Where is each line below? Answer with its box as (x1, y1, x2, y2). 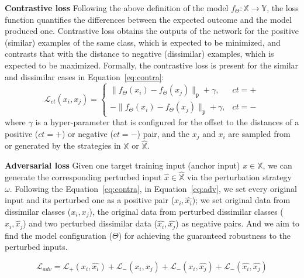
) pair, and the (137, 127, 190, 139)
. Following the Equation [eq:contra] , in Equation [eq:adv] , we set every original (9, 182, 297, 194)
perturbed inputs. (5, 241, 68, 253)
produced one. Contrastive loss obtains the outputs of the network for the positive (5, 25, 299, 37)
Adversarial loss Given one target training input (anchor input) (5, 159, 240, 171)
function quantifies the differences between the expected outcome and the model (5, 13, 292, 25)
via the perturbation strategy (187, 170, 292, 183)
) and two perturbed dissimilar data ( (23, 217, 158, 229)
